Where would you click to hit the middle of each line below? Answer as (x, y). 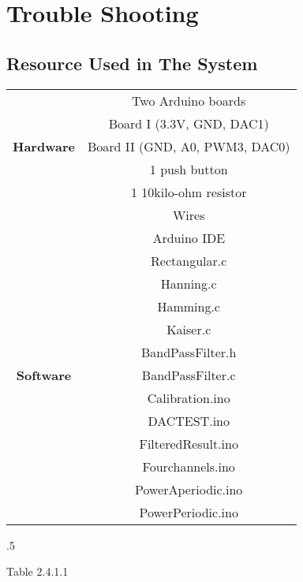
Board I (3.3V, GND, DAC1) (189, 123)
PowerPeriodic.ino (189, 512)
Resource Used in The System (132, 63)
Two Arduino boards (189, 100)
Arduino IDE (189, 237)
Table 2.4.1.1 (37, 571)
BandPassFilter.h (189, 352)
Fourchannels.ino (189, 466)
